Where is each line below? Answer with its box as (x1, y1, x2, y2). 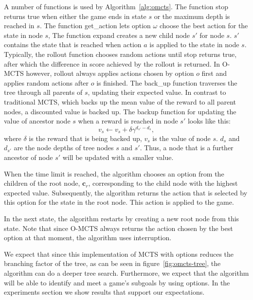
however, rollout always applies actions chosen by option (26, 68, 194, 78)
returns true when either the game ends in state (4, 11, 146, 21)
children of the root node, (4, 178, 80, 188)
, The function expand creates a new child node (48, 30, 190, 40)
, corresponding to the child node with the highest (88, 178, 238, 188)
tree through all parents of (4, 87, 83, 97)
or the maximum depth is (154, 11, 230, 21)
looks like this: (187, 116, 231, 126)
